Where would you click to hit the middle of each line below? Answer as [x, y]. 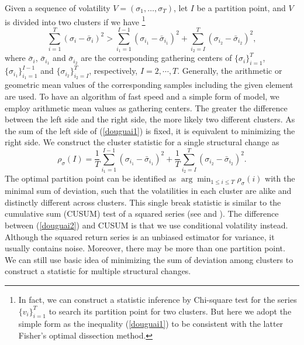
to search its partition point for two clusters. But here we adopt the [170, 311]
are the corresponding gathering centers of [156, 58]
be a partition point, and [241, 8]
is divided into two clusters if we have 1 [75, 21]
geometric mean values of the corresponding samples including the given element [149, 85]
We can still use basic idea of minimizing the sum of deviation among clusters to [149, 259]
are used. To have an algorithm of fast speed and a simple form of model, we [142, 96]
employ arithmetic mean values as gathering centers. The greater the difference [146, 107]
